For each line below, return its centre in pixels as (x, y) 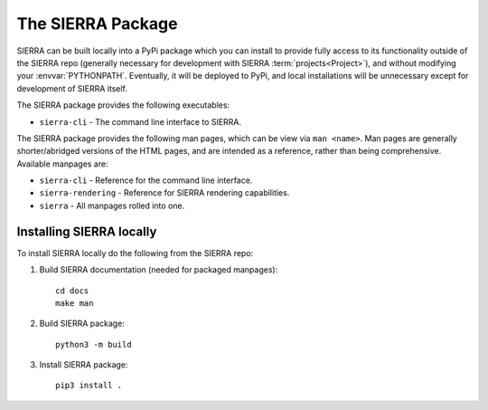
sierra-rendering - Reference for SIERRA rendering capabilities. (164, 193)
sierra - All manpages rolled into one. (112, 205)
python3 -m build (94, 344)
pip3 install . (89, 386)
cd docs (72, 291)
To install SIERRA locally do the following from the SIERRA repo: (135, 253)
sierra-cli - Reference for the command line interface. (146, 180)
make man (75, 303)
